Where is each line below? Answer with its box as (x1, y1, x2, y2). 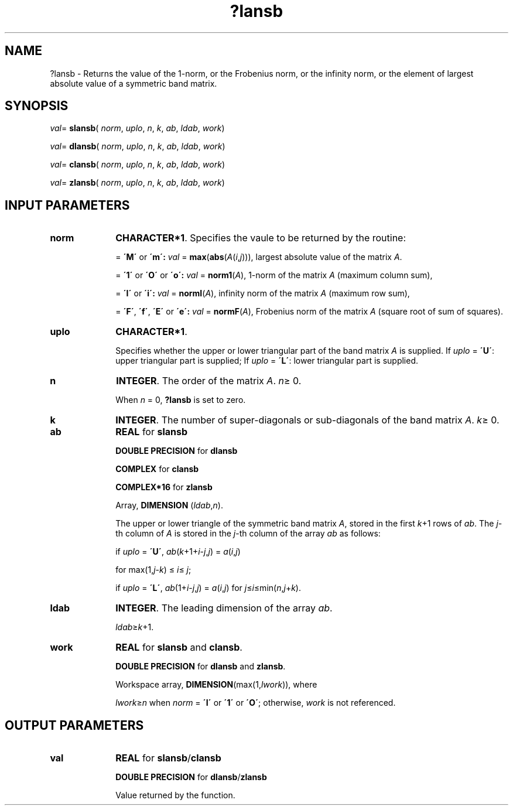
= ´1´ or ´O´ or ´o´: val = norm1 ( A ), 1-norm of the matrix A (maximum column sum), (115, 270, 433, 281)
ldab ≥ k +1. (115, 622, 154, 633)
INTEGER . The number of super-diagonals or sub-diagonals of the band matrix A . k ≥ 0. (115, 414, 500, 426)
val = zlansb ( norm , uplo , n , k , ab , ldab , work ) (50, 177, 225, 188)
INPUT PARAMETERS (5, 197, 130, 213)
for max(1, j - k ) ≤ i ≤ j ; (115, 565, 191, 575)
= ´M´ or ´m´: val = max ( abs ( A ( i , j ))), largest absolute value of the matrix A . (115, 252, 402, 262)
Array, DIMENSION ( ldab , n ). (115, 500, 223, 511)
